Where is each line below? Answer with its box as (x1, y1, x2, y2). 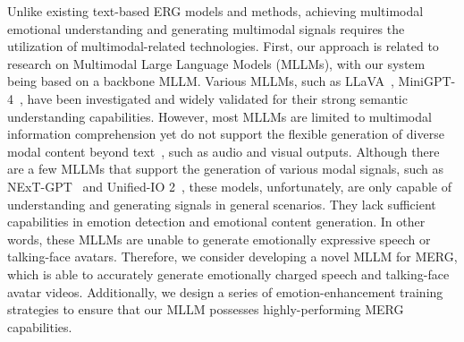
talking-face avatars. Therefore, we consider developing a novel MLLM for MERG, (7, 247, 458, 266)
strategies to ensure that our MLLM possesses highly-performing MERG (7, 300, 404, 319)
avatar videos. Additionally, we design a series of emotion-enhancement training (7, 282, 443, 301)
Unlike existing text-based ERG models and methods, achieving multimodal (7, 2, 424, 20)
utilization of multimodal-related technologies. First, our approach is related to (7, 37, 439, 56)
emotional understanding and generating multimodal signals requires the (7, 19, 405, 38)
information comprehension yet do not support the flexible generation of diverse (7, 124, 444, 143)
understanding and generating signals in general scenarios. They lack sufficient (7, 194, 436, 213)
